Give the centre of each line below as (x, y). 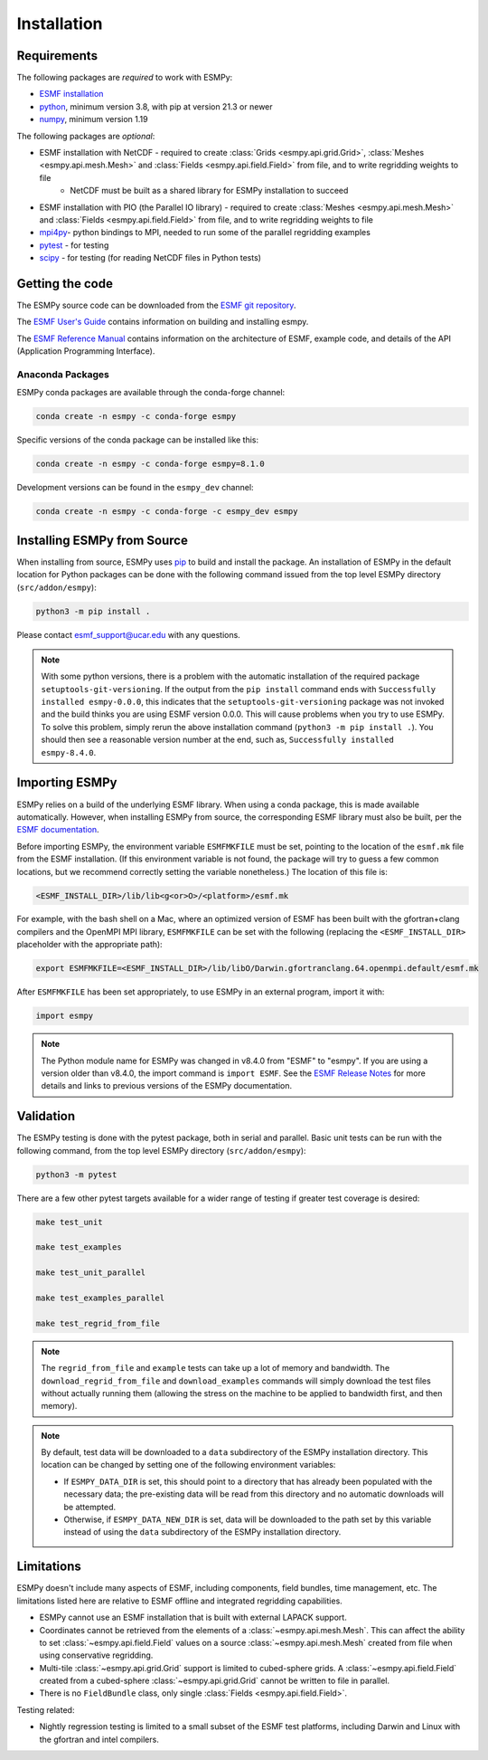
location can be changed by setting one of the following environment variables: (188, 1465)
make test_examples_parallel (100, 1298)
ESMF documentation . (58, 830)
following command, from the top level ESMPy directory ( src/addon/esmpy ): (161, 1150)
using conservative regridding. (96, 1655)
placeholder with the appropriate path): (89, 945)
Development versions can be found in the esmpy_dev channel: (135, 488)
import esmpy (65, 1016)
